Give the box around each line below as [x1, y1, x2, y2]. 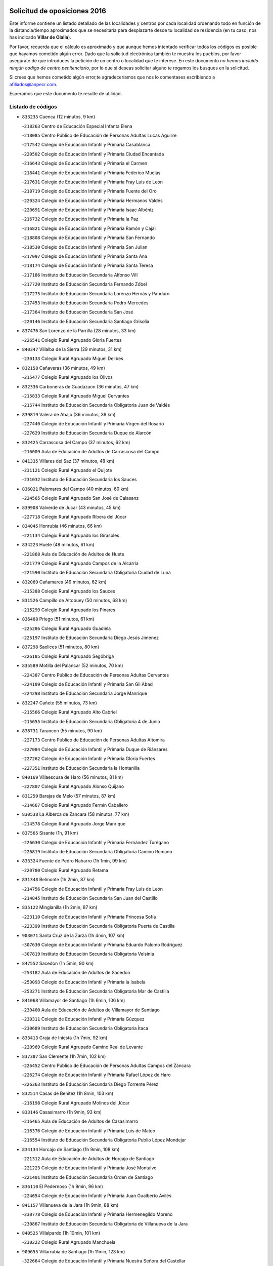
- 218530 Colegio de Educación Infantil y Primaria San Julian [22, 244, 148, 250]
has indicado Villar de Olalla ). [9, 34, 72, 41]
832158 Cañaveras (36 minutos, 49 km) [22, 365, 106, 371]
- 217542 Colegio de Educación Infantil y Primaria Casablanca [22, 142, 151, 148]
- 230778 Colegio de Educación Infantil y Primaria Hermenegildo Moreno [22, 1211, 173, 1217]
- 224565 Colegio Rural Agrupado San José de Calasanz [22, 495, 139, 501]
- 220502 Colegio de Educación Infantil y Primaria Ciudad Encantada [22, 151, 164, 157]
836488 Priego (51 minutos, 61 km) [22, 616, 95, 622]
